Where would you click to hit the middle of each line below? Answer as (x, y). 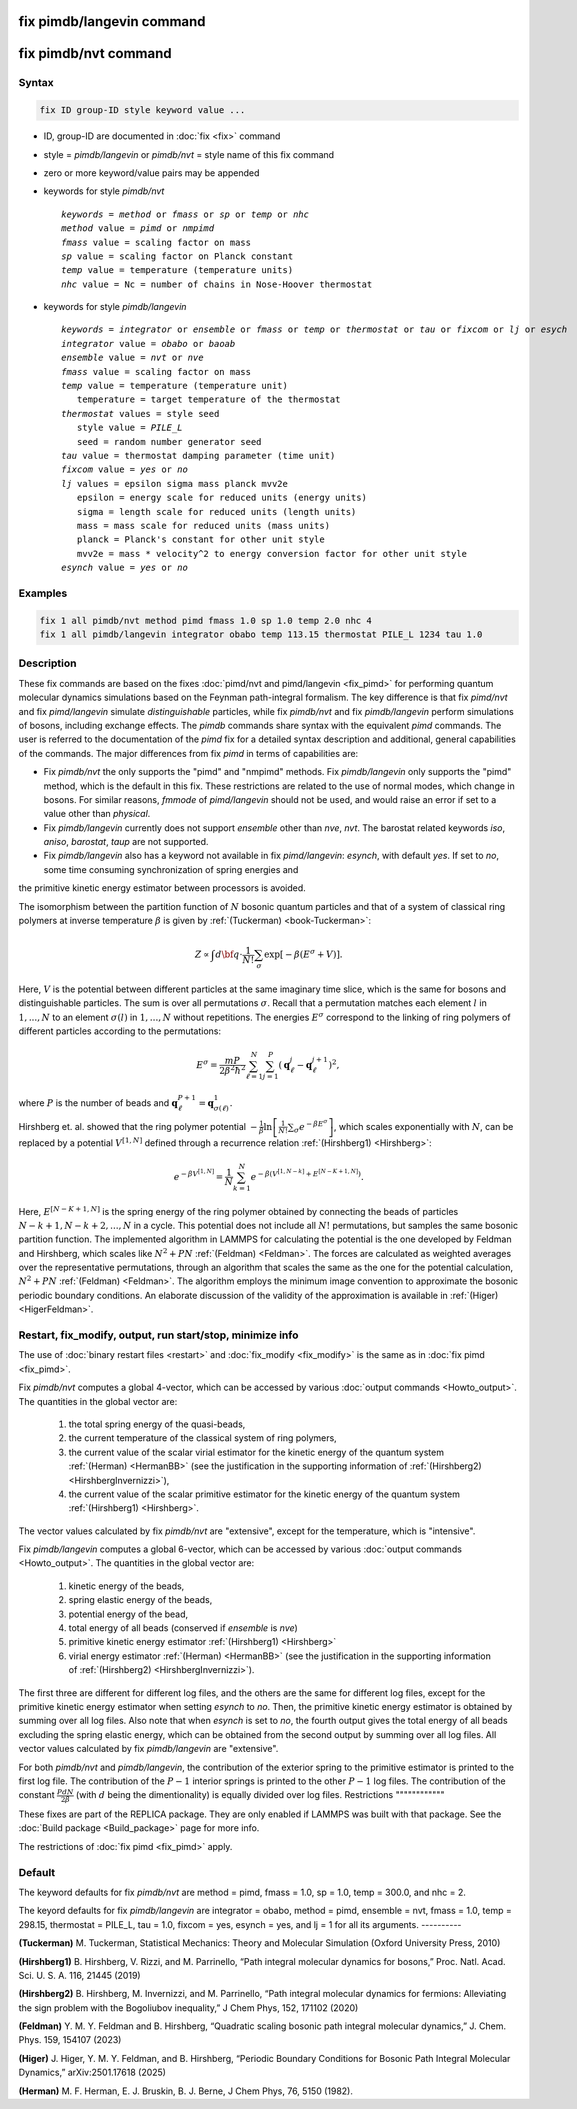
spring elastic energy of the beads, (140, 1600)
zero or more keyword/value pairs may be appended (151, 172)
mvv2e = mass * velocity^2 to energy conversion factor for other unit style (272, 553)
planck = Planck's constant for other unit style (200, 539)
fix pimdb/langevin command (112, 21)
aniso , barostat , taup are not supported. (126, 842)
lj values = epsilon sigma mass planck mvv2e (175, 483)
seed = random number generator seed (169, 441)
